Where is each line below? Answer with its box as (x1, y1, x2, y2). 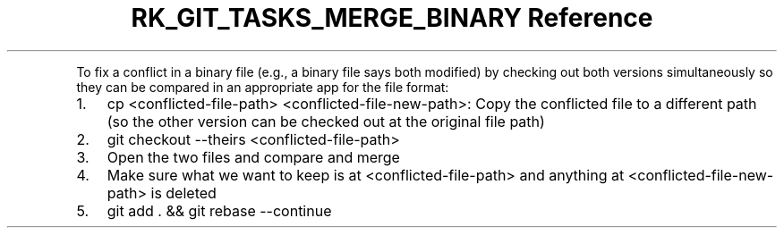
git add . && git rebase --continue (107, 201, 332, 220)
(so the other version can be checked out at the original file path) (107, 112, 545, 130)
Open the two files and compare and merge (107, 147, 400, 166)
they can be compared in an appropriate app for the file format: (76, 79, 449, 95)
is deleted (150, 183, 217, 202)
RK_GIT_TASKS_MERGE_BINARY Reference (131, 3, 653, 33)
